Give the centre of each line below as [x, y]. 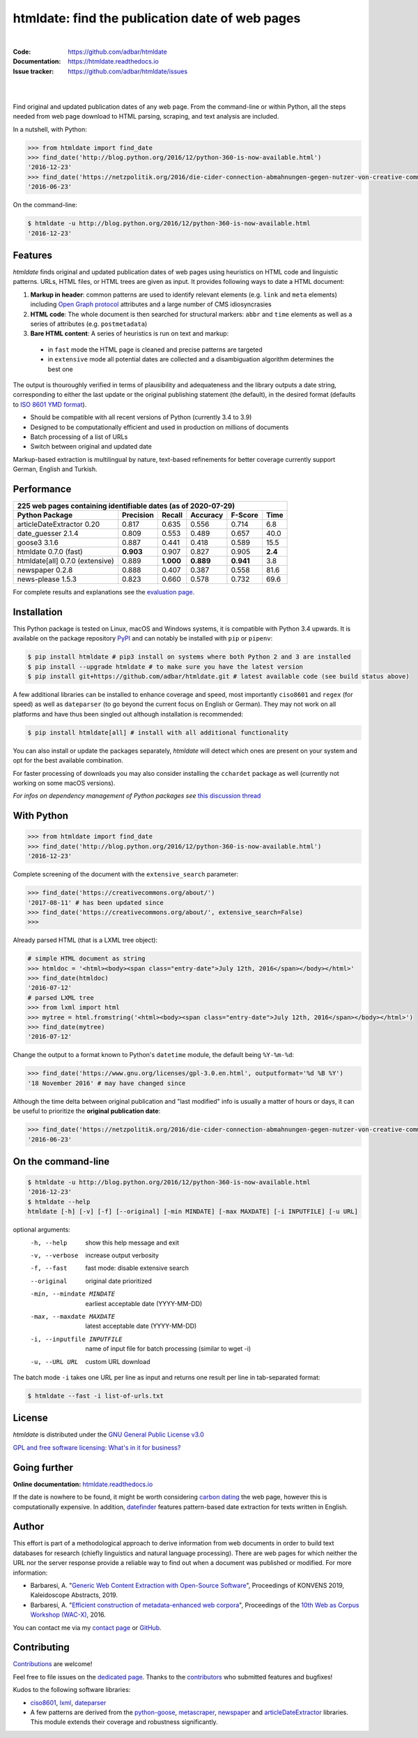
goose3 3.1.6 [38, 543]
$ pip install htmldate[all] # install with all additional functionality [158, 732]
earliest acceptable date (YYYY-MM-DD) [144, 1303]
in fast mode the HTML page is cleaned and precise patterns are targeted [155, 350]
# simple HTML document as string [86, 959]
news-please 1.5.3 [47, 579]
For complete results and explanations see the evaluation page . [104, 592]
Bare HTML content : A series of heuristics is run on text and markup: [130, 334]
